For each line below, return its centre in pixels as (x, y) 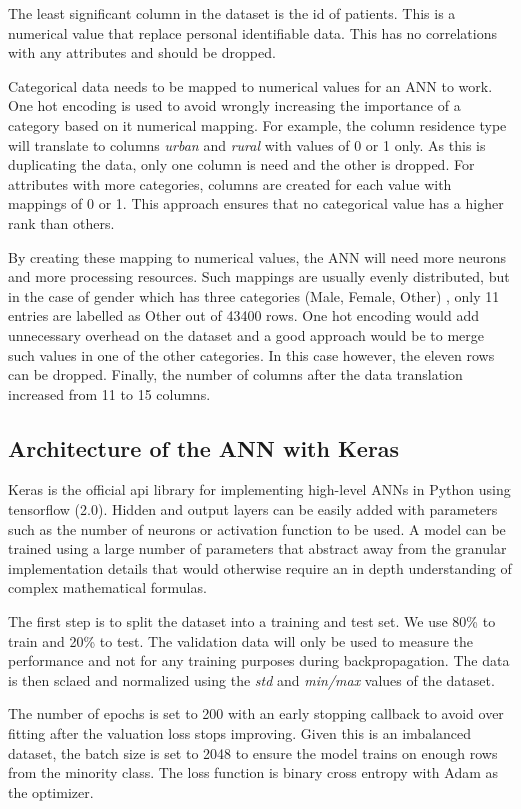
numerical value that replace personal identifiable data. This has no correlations (252, 32)
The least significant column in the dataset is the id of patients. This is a (232, 13)
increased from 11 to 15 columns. (109, 393)
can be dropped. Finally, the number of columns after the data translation (235, 374)
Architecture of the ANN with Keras (204, 447)
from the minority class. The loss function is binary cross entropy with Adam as (253, 772)
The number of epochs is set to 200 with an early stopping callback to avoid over (256, 713)
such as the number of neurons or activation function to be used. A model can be (257, 528)
